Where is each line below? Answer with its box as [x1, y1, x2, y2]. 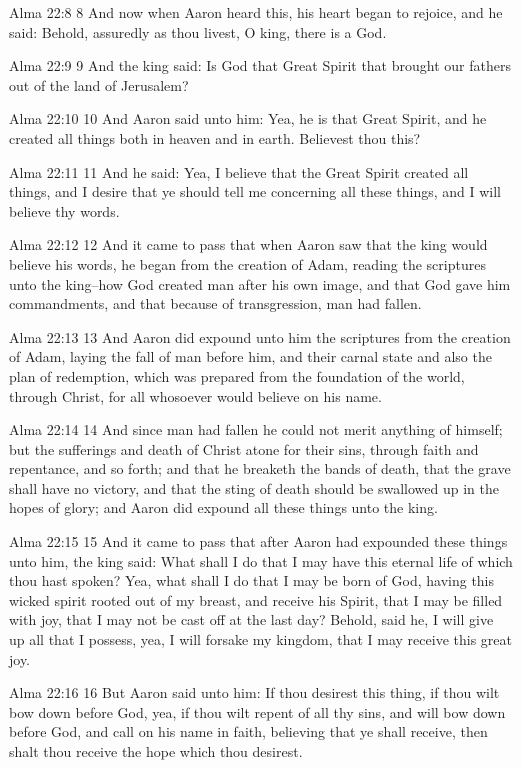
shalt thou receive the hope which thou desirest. [9, 741, 303, 761]
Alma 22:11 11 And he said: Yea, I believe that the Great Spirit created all [9, 161, 469, 182]
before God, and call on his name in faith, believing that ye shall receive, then [9, 721, 488, 742]
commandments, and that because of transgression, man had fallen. [9, 293, 422, 314]
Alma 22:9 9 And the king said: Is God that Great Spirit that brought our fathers [9, 55, 511, 76]
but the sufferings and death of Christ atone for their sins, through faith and [9, 438, 479, 459]
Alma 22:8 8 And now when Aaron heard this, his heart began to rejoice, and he [9, 2, 503, 22]
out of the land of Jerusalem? [9, 74, 189, 95]
